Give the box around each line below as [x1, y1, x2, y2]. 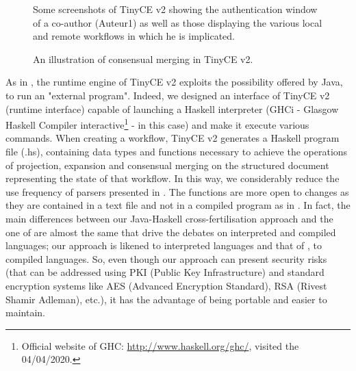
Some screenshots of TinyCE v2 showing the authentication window [33, 2, 318, 16]
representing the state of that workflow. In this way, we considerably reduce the [5, 171, 340, 186]
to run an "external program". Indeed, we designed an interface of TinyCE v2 [5, 88, 330, 102]
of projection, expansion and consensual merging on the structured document [5, 157, 329, 172]
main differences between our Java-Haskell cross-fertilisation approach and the [5, 211, 333, 225]
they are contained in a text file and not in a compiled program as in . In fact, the [5, 198, 351, 212]
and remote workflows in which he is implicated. [33, 29, 235, 43]
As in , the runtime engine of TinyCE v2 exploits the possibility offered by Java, [5, 75, 343, 89]
